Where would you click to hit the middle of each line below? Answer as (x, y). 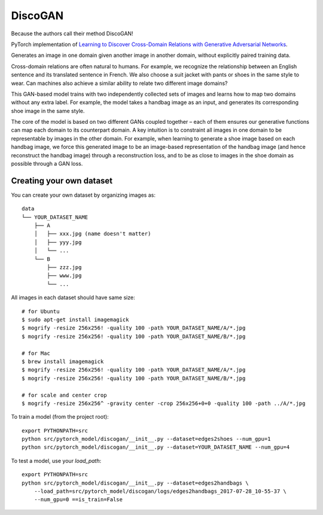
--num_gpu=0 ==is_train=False (78, 500)
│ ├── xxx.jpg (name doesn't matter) (92, 234)
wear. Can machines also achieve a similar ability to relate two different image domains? (119, 83)
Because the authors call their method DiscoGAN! (72, 33)
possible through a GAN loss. (47, 164)
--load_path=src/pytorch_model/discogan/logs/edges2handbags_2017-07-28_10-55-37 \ (160, 491)
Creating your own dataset (62, 180)
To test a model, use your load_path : (56, 461)
